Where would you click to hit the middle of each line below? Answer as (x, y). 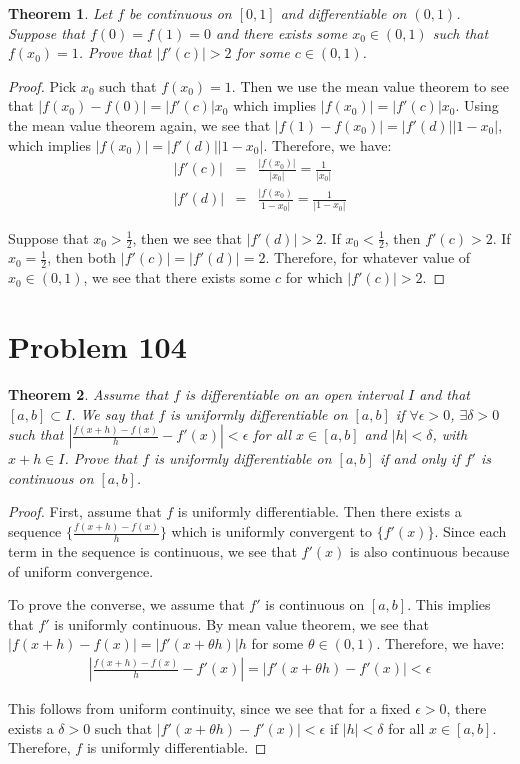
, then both (82, 257)
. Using (477, 105)
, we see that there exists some (177, 277)
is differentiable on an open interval (294, 393)
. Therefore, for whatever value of (368, 257)
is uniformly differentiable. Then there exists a (319, 511)
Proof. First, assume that (85, 511)
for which (314, 277)
